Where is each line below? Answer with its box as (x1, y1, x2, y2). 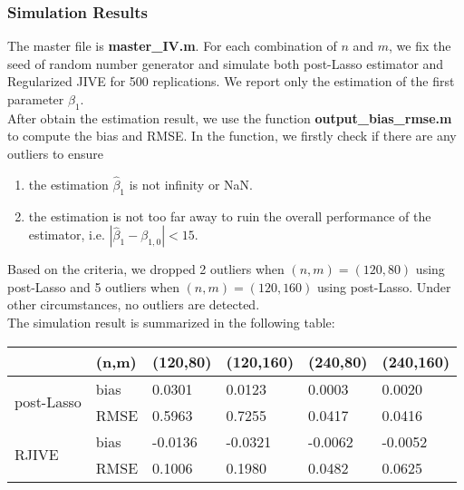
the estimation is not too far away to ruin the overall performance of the (28, 206, 431, 225)
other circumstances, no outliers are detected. (7, 295, 260, 314)
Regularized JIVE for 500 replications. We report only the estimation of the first (7, 72, 455, 91)
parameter (7, 90, 64, 108)
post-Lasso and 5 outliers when (7, 277, 179, 296)
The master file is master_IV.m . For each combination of (7, 36, 337, 55)
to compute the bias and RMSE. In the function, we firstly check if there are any (7, 126, 457, 145)
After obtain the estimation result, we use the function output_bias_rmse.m (7, 108, 452, 127)
